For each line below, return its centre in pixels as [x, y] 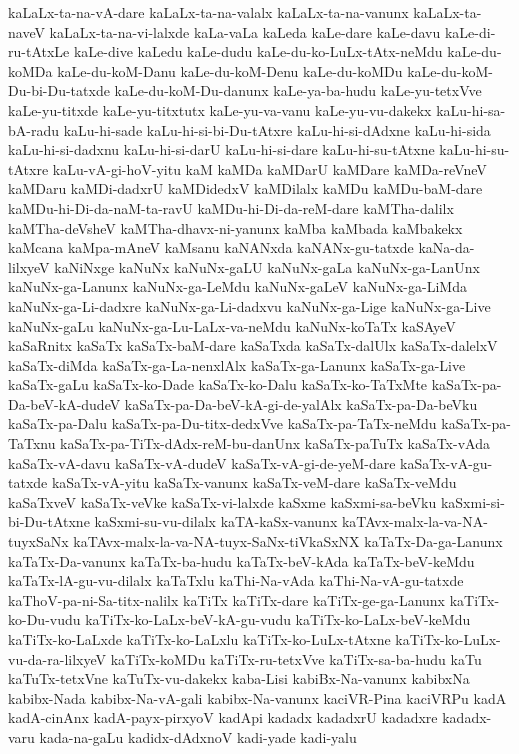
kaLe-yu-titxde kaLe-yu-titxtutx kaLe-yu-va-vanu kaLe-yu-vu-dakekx [220, 109]
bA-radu [34, 129]
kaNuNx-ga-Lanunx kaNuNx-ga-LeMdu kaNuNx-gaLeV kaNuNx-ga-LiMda [237, 286]
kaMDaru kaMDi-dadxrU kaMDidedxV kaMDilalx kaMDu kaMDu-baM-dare [245, 188]
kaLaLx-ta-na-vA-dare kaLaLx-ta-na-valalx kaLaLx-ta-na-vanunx [208, 12]
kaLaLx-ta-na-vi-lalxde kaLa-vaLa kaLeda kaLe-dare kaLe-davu [245, 31]
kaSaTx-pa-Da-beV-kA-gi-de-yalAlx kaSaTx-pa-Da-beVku [301, 403]
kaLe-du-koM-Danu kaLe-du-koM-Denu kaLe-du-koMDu [230, 70]
